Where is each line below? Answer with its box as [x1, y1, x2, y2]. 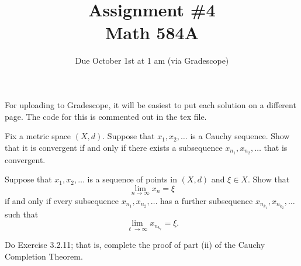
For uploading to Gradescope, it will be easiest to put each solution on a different [5, 98, 296, 110]
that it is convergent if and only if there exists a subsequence [5, 141, 223, 153]
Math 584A [105, 20, 199, 44]
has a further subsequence [160, 194, 253, 206]
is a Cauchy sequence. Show [190, 130, 290, 142]
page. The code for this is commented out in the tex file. [5, 110, 207, 122]
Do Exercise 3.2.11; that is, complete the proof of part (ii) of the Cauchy [5, 239, 265, 251]
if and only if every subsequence [5, 194, 119, 206]
